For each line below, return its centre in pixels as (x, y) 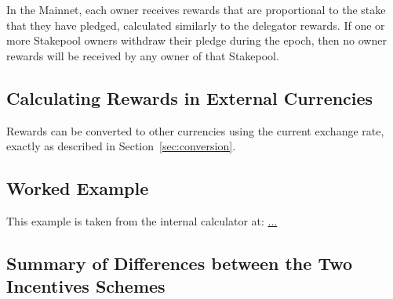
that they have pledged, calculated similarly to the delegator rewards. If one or (196, 25)
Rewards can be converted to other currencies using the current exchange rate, (195, 130)
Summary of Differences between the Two (180, 263)
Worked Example (78, 188)
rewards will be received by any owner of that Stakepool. (143, 55)
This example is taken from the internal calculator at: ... (142, 220)
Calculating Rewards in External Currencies (190, 97)
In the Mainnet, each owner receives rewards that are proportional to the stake (196, 9)
